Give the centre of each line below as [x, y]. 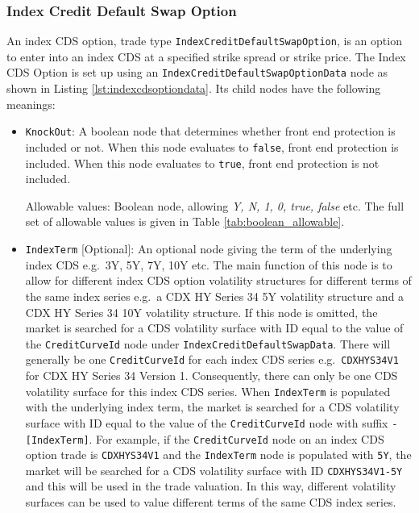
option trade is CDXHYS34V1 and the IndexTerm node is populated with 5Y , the [218, 455]
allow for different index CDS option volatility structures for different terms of [218, 280]
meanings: [31, 104]
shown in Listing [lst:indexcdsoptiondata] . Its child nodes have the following [194, 88]
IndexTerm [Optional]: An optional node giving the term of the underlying [209, 249]
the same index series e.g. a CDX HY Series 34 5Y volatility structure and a [215, 296]
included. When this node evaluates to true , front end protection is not [202, 163]
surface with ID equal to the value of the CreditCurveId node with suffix [207, 422]
